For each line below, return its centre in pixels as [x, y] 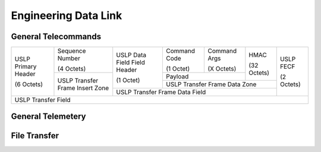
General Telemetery [48, 117]
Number [69, 58]
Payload [177, 77]
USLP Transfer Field [43, 100]
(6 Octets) [29, 84]
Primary [26, 66]
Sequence [72, 51]
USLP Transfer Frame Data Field [161, 92]
